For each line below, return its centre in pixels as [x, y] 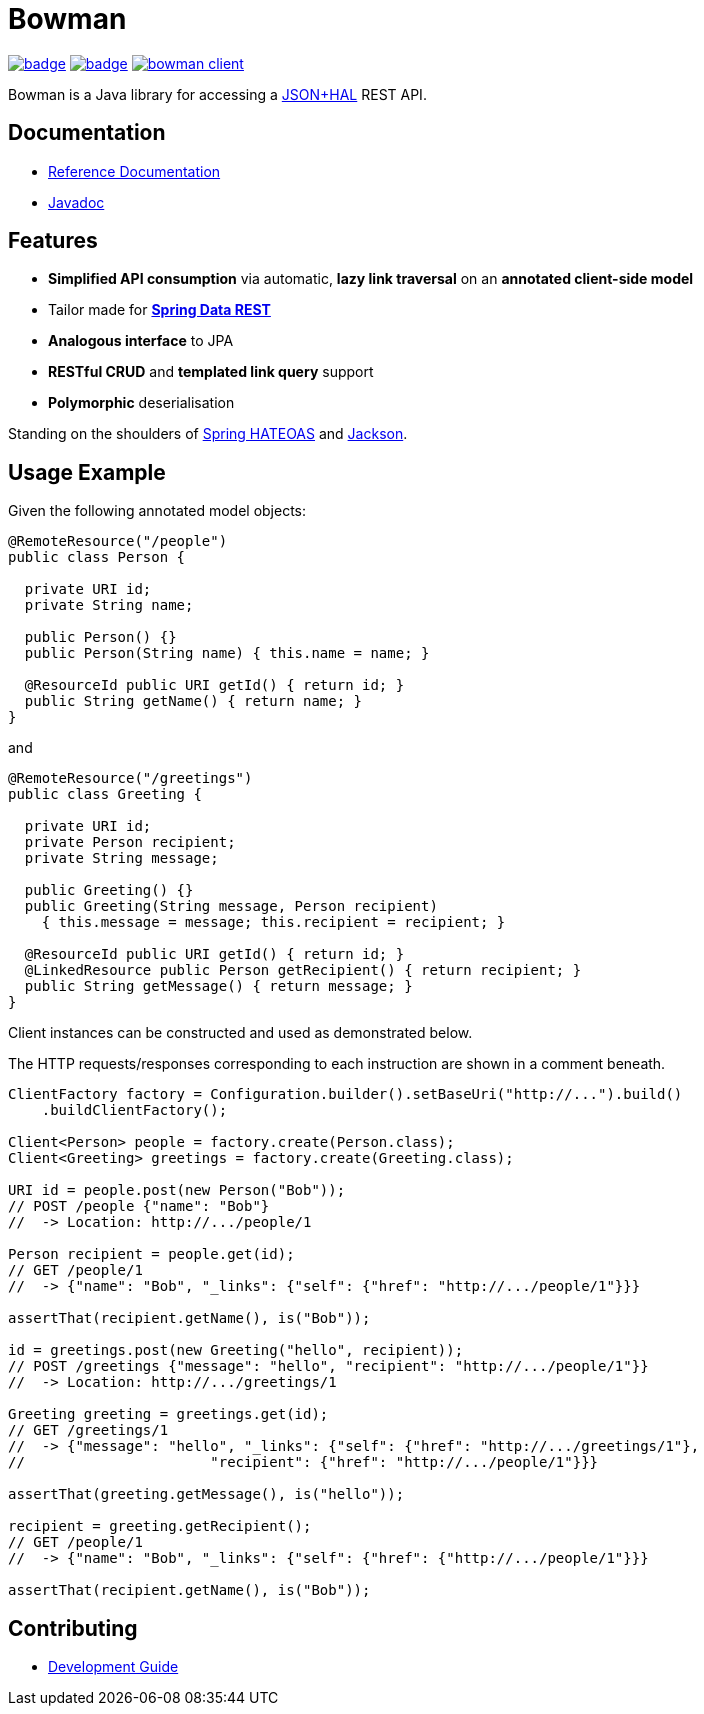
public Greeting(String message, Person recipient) [231, 906]
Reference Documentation [134, 171]
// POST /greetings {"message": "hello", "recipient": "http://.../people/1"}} [328, 1366]
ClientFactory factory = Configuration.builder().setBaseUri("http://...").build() [345, 1094]
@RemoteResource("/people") [118, 541]
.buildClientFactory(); [134, 1110]
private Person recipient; [130, 842]
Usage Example [87, 472]
